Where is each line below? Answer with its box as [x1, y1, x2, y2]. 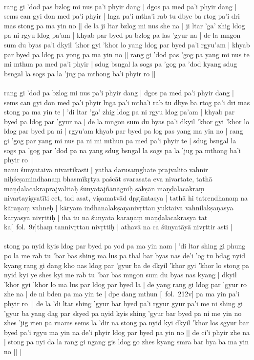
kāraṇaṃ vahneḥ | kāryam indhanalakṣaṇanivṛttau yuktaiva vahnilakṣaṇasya [4, 202, 233, 213]
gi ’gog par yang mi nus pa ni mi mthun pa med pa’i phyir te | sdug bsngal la [4, 135, 236, 145]
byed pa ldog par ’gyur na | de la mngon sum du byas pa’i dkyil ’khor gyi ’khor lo [4, 116, 250, 126]
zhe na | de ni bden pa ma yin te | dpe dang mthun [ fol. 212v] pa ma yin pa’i [4, 289, 240, 299]
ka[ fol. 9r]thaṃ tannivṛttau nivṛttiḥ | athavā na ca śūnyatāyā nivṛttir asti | [4, 222, 233, 232]
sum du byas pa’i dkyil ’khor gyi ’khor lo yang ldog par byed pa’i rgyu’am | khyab [4, 39, 250, 49]
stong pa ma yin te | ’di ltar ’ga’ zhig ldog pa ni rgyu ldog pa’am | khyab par [4, 107, 235, 117]
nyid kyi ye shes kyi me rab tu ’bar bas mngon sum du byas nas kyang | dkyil [4, 270, 237, 280]
